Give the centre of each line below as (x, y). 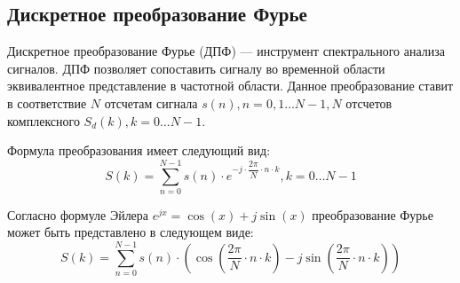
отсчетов (369, 102)
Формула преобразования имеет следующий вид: (139, 150)
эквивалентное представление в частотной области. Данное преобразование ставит (230, 86)
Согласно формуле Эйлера (78, 214)
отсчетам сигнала (151, 102)
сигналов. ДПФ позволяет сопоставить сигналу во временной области (196, 68)
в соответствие (47, 102)
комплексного (44, 120)
